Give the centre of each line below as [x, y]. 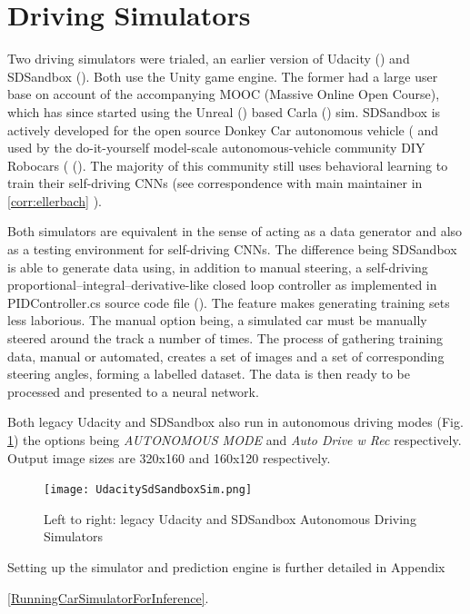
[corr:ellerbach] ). [55, 200]
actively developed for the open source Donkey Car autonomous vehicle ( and [223, 129]
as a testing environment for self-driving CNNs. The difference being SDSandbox [232, 249]
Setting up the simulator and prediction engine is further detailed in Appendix [226, 567]
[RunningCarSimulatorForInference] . [108, 597]
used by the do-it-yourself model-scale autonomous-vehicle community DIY [216, 148]
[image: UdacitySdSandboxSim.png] [148, 490]
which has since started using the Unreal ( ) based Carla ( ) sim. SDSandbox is [224, 111]
